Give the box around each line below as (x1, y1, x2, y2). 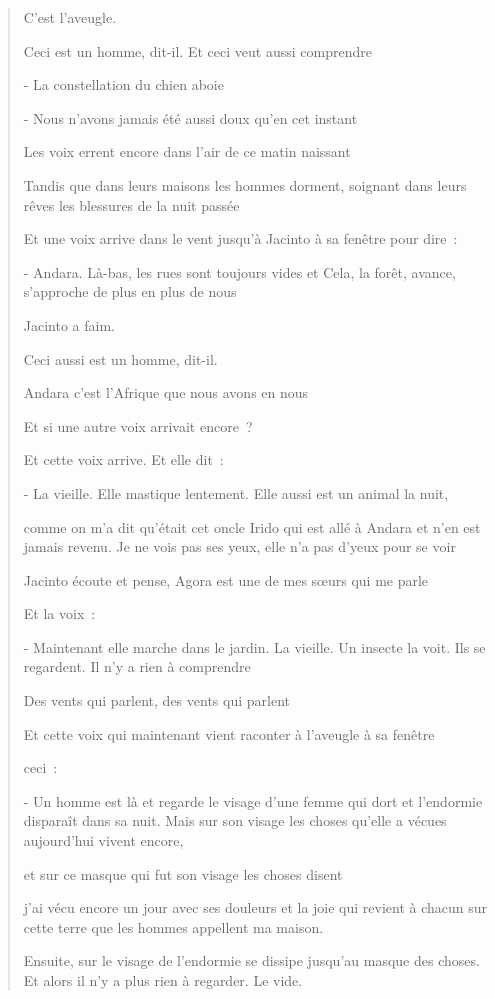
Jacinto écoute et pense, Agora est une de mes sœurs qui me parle (23, 569, 429, 590)
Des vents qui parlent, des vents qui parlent (23, 690, 290, 711)
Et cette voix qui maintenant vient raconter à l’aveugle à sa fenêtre (23, 723, 435, 744)
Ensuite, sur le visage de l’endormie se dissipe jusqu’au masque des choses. (23, 950, 480, 971)
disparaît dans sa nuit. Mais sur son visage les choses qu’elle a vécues (23, 810, 447, 831)
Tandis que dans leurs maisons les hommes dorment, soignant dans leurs (23, 174, 467, 195)
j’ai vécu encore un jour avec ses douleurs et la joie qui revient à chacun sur (23, 897, 488, 918)
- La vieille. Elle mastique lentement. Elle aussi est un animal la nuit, (23, 482, 449, 503)
